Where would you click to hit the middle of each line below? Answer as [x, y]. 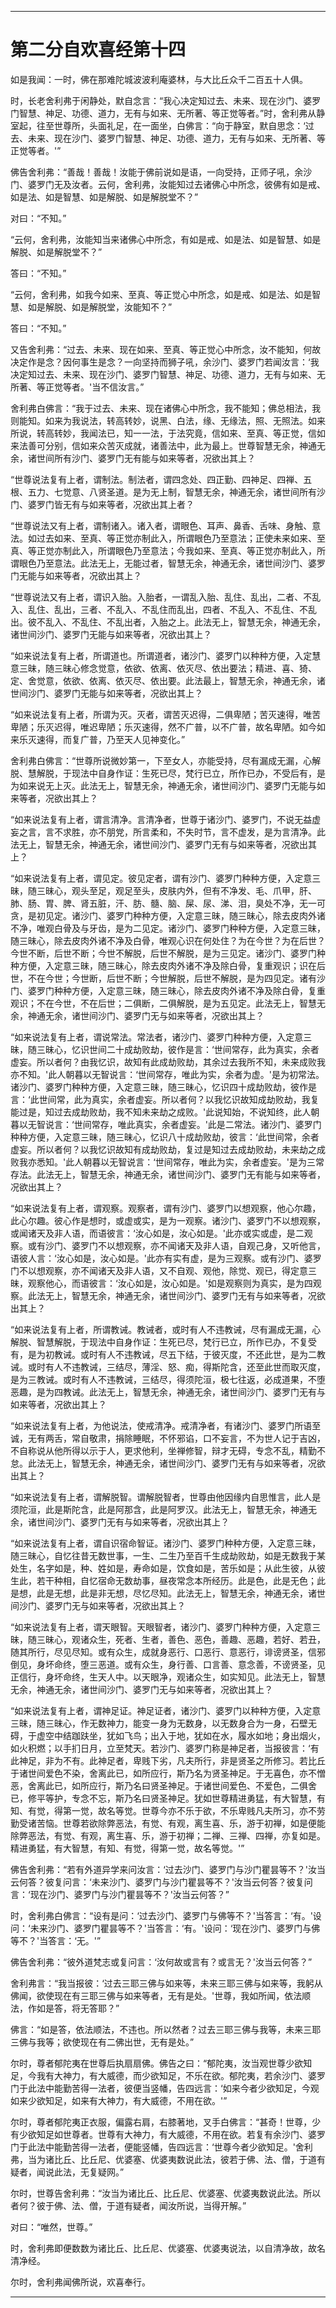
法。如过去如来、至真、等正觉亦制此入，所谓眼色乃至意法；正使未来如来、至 [168, 538]
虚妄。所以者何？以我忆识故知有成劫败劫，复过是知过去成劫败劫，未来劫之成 [168, 1149]
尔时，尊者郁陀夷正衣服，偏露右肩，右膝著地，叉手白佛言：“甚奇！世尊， [161, 2122]
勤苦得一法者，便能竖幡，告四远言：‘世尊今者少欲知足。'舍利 [187, 2147]
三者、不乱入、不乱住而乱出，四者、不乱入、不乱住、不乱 [198, 609]
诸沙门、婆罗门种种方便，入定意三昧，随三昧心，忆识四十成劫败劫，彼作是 [163, 1087]
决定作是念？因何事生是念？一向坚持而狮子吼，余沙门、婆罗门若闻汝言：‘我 [165, 362]
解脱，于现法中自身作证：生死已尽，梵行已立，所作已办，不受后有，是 [181, 773]
